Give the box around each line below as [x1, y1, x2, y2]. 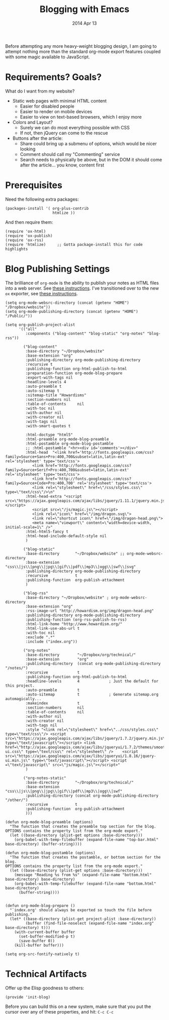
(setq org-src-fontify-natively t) [5, 952, 80, 957]
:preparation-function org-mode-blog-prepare [25, 371, 123, 376]
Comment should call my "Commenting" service [20, 151, 120, 157]
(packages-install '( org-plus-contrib [5, 206, 89, 211]
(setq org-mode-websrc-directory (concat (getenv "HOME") [5, 300, 129, 305]
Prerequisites [5, 180, 63, 191]
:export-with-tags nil [25, 375, 73, 380]
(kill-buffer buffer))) [14, 943, 64, 948]
